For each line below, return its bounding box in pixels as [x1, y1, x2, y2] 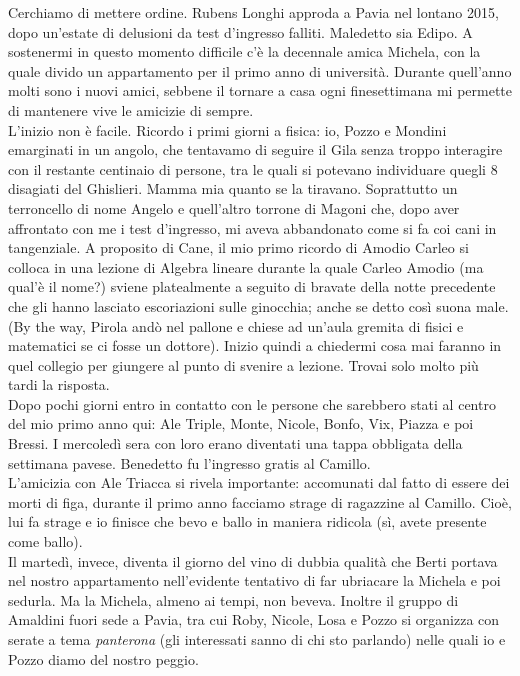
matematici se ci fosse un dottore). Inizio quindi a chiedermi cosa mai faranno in [8, 335, 502, 356]
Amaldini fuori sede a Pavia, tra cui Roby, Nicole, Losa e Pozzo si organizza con [8, 609, 500, 630]
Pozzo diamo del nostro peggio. [8, 648, 199, 669]
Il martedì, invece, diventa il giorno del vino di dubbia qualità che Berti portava [8, 550, 498, 571]
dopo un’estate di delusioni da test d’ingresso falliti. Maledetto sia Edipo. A [8, 21, 473, 42]
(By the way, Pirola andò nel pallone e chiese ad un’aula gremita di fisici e [8, 315, 464, 336]
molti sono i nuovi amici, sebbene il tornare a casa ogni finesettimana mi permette [8, 80, 512, 101]
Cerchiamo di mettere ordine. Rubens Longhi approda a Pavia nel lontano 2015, [8, 2, 499, 22]
